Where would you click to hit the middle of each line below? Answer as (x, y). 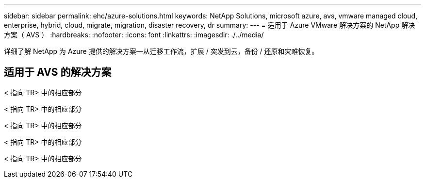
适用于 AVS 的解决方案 (58, 72)
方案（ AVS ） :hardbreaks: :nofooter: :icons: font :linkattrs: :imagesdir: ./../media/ (134, 35)
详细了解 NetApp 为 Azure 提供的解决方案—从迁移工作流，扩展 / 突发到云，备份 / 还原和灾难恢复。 (161, 51)
